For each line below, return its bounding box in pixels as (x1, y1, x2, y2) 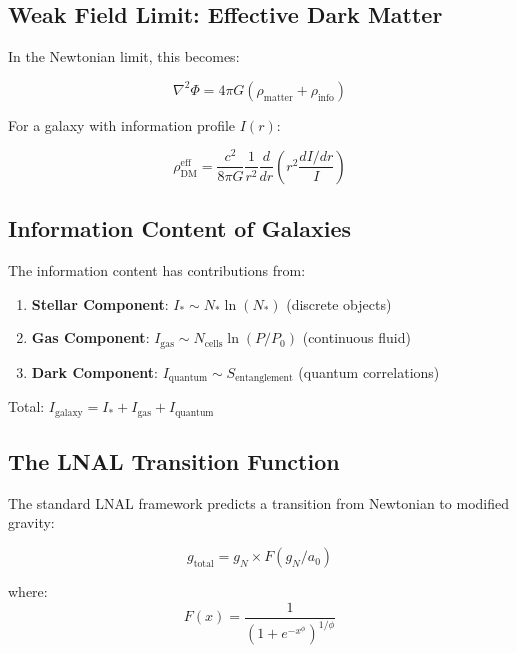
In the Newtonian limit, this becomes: (8, 46, 240, 67)
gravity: (8, 512, 55, 533)
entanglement (235, 373, 293, 384)
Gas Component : (31, 327, 150, 348)
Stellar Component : (31, 293, 169, 314)
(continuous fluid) (302, 327, 411, 348)
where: (8, 581, 48, 602)
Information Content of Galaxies (8, 213, 352, 244)
